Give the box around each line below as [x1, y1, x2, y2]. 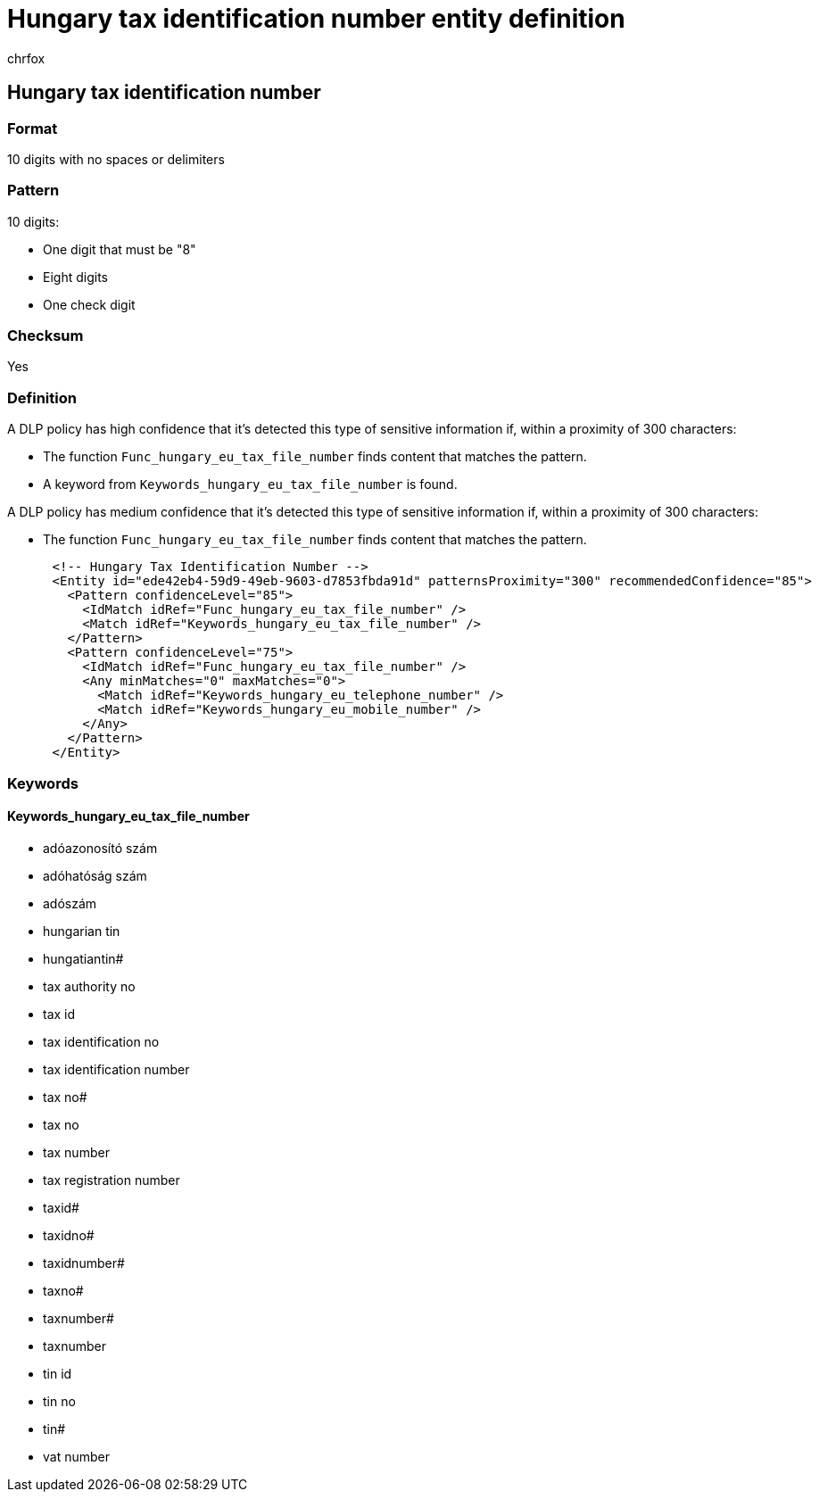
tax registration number [43, 1172, 180, 1188]
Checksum [7, 327, 84, 345]
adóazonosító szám [43, 840, 158, 856]
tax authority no [43, 978, 136, 994]
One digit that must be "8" [43, 241, 196, 257]
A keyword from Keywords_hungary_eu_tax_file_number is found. [43, 476, 458, 493]
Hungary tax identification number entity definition [7, 4, 625, 34]
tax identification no [43, 1033, 160, 1049]
